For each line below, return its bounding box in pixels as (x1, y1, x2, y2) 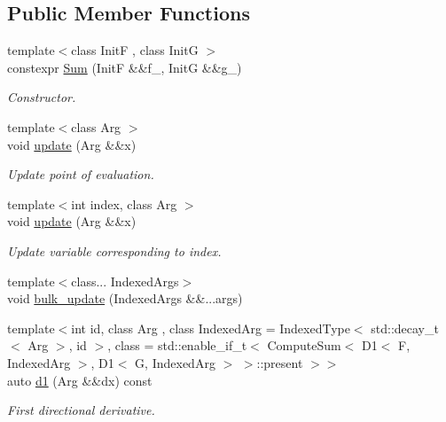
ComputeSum (267, 336, 341, 355)
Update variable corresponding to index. (7, 241, 222, 260)
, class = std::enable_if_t (107, 336, 247, 355)
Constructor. (7, 88, 76, 106)
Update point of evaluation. (7, 165, 154, 184)
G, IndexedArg (135, 353, 215, 371)
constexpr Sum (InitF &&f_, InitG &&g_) (7, 58, 242, 76)
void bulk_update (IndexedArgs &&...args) (7, 289, 243, 308)
